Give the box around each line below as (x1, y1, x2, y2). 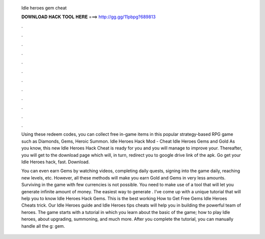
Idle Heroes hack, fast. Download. (21, 159, 90, 165)
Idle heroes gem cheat (21, 5, 67, 11)
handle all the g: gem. (21, 223, 65, 229)
